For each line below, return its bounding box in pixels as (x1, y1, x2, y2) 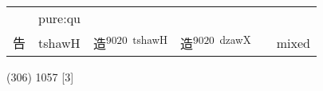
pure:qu (38, 9, 81, 27)
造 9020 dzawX (180, 32, 251, 53)
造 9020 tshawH (93, 32, 168, 53)
